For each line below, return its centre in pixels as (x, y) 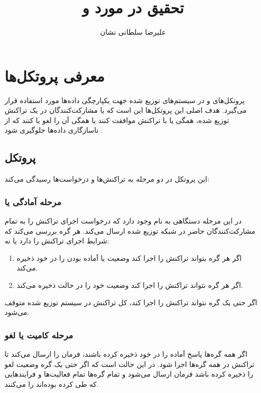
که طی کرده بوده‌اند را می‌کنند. (52, 384)
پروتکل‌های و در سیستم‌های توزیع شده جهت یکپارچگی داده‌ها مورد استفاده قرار (125, 100)
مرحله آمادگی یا (33, 201)
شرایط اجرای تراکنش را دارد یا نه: (57, 241)
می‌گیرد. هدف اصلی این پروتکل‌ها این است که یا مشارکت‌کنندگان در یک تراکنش (126, 110)
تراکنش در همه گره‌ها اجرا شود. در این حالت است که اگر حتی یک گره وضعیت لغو (129, 364)
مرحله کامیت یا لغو (39, 335)
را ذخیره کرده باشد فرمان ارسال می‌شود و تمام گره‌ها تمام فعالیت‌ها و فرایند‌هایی (129, 374)
